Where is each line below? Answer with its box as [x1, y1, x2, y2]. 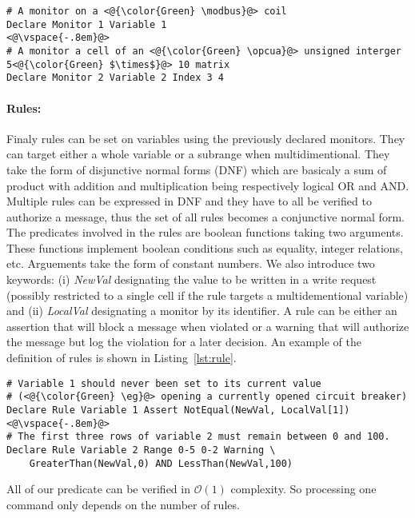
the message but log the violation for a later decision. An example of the [6, 333, 362, 350]
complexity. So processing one [230, 480, 377, 497]
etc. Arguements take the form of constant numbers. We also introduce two [6, 255, 375, 272]
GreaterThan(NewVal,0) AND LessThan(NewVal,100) [29, 457, 293, 469]
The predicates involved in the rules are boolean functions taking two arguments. [6, 224, 404, 241]
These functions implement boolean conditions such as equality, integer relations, [6, 239, 403, 256]
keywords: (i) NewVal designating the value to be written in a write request [6, 271, 377, 288]
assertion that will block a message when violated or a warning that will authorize [6, 317, 409, 334]
